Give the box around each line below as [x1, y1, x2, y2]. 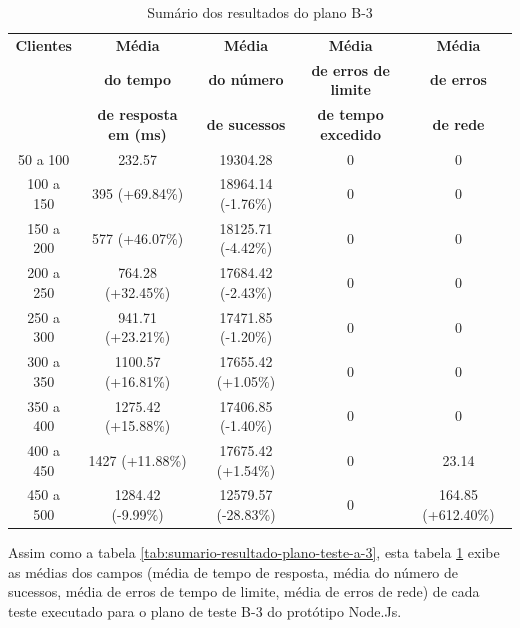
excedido [320, 123, 382, 144]
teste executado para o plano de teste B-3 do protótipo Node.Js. [8, 600, 402, 621]
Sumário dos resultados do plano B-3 [147, 2, 373, 22]
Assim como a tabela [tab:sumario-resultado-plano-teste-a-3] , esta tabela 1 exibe [8, 542, 500, 563]
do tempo [104, 69, 172, 90]
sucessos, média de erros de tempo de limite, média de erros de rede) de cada [8, 581, 480, 602]
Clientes [15, 34, 72, 55]
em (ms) [108, 123, 167, 144]
